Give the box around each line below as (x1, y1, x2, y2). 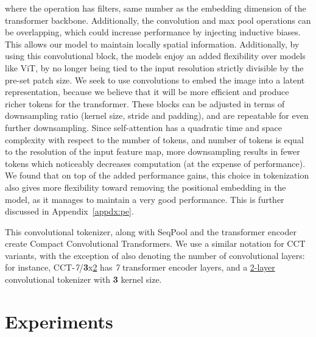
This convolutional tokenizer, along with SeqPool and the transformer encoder (5, 225, 297, 238)
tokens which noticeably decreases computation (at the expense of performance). (5, 157, 306, 169)
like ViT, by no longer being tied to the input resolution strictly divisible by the (5, 61, 304, 74)
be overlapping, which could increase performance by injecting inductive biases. (5, 26, 301, 38)
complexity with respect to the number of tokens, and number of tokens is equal (5, 133, 304, 146)
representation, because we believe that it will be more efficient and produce (5, 85, 289, 98)
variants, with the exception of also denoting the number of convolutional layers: (5, 249, 305, 261)
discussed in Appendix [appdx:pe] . (5, 205, 134, 218)
